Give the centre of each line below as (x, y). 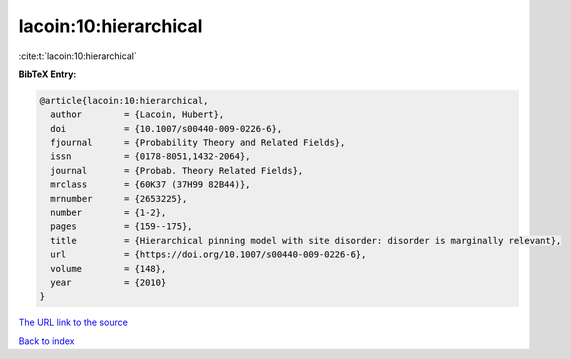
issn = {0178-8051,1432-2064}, (150, 156)
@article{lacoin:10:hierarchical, (124, 100)
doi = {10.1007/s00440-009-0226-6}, (166, 128)
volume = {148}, (108, 268)
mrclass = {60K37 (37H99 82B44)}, (150, 184)
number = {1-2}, (108, 213)
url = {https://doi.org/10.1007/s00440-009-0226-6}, (208, 254)
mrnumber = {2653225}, (119, 198)
